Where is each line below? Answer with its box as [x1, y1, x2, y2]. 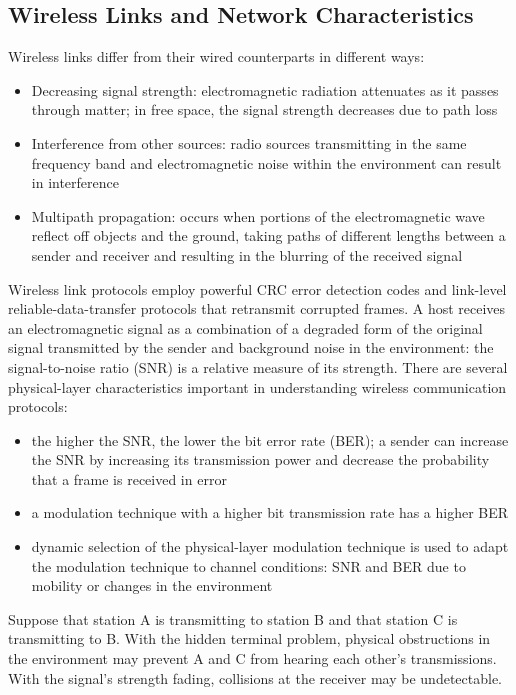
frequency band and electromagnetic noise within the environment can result [31, 152, 502, 173]
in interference [31, 172, 119, 193]
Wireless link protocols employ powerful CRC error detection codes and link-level [8, 278, 507, 299]
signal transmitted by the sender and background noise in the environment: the [8, 337, 494, 358]
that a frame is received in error [31, 468, 227, 489]
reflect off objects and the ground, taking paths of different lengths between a [31, 225, 506, 246]
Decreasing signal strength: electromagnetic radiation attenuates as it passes [31, 79, 499, 100]
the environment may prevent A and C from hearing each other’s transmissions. [8, 648, 497, 669]
